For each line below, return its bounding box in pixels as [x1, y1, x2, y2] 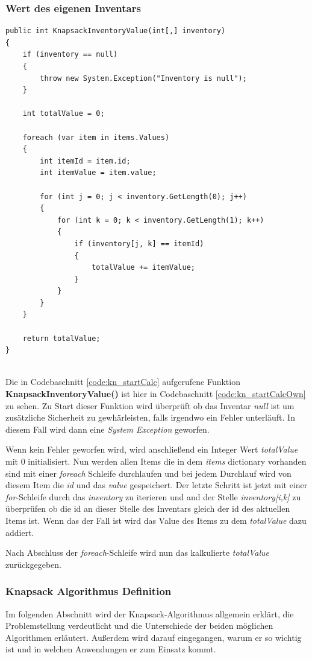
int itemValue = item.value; [40, 168, 157, 177]
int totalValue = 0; [22, 109, 105, 118]
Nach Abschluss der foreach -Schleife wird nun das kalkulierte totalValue [5, 546, 270, 559]
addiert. [5, 526, 34, 538]
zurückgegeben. [5, 558, 61, 570]
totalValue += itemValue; [92, 263, 195, 272]
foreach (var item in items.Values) [22, 133, 170, 142]
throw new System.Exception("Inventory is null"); [40, 74, 247, 83]
